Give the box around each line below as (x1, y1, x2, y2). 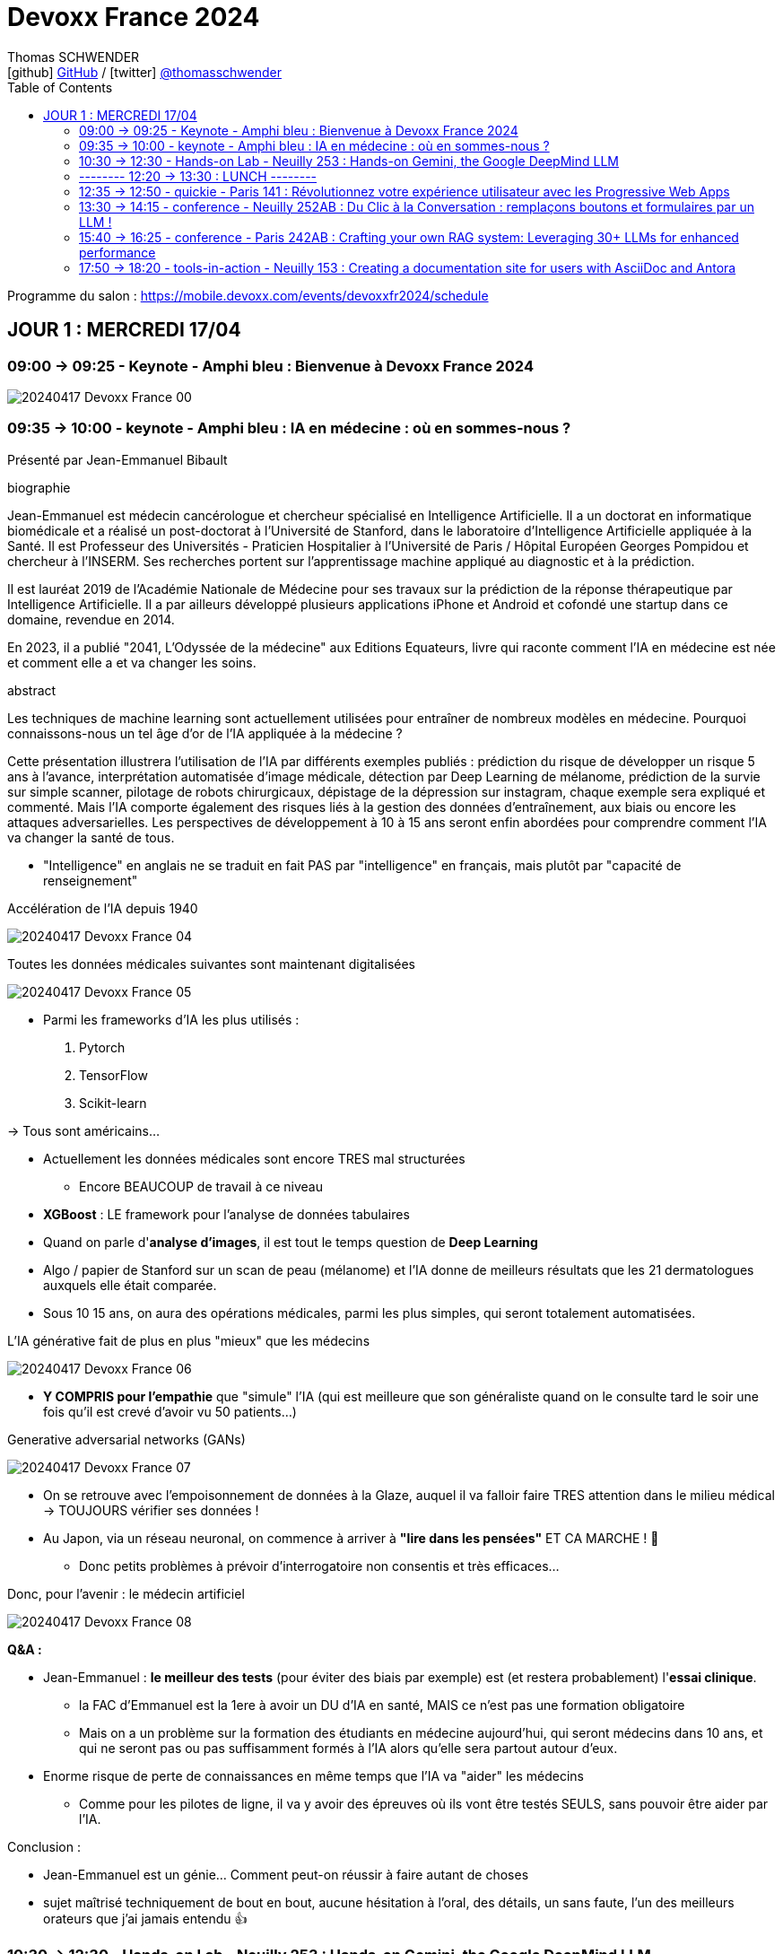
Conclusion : (7, 1838, 81, 1854)
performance (79, 244, 156, 260)
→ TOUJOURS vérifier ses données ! (43, 1502, 259, 1518)
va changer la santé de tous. (7, 829, 175, 845)
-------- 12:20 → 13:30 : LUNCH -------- (79, 168, 318, 184)
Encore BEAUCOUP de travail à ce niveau (79, 1178, 323, 1194)
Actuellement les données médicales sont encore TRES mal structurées (43, 1150, 465, 1166)
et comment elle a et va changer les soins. (7, 654, 257, 670)
